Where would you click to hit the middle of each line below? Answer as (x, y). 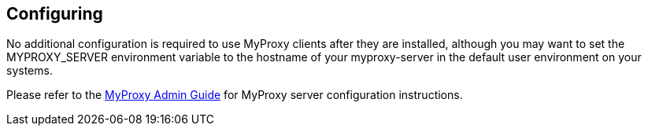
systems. (30, 71)
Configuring (55, 14)
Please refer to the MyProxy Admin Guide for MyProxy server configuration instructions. (235, 95)
